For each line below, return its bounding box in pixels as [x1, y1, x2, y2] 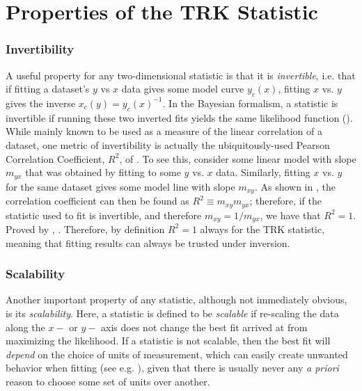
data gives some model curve [121, 81, 244, 96]
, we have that [260, 207, 321, 222]
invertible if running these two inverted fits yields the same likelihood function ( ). [6, 110, 353, 125]
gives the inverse [6, 95, 76, 110]
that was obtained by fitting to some [25, 165, 181, 179]
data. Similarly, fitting [216, 165, 310, 179]
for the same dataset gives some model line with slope [6, 179, 235, 193]
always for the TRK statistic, [200, 221, 325, 236]
